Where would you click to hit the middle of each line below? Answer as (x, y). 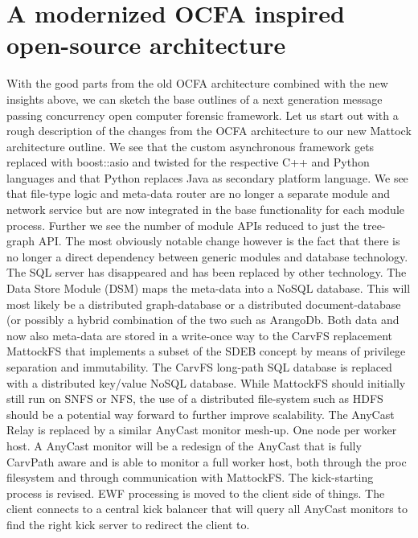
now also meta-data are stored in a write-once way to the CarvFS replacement (199, 335)
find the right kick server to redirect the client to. (128, 524)
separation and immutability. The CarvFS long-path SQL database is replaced (199, 367)
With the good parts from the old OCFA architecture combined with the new (197, 83)
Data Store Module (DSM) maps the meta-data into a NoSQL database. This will (209, 288)
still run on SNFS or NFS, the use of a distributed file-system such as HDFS (195, 398)
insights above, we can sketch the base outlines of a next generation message (195, 99)
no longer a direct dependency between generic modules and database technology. (207, 256)
